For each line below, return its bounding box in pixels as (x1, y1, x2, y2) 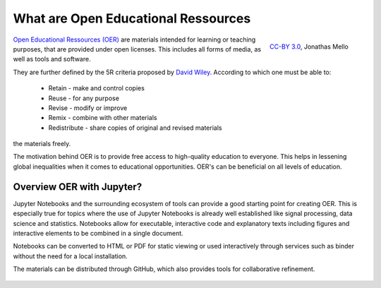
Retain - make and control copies (48, 84, 145, 92)
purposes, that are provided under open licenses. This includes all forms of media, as (13, 44, 261, 53)
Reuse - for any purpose (48, 94, 120, 102)
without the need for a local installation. (13, 251, 128, 260)
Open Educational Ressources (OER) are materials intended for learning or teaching (13, 35, 256, 44)
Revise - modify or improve (48, 103, 128, 112)
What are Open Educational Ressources (13, 11, 251, 26)
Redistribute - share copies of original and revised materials (48, 124, 222, 132)
